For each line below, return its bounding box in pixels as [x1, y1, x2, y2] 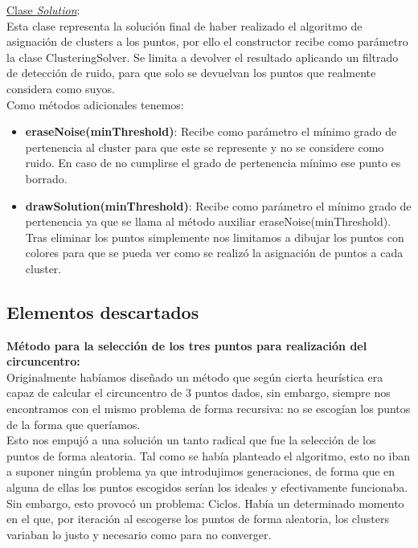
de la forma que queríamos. [6, 415, 141, 432]
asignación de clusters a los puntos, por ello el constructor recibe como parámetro [6, 33, 408, 50]
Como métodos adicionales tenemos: [6, 96, 184, 112]
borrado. [25, 170, 68, 186]
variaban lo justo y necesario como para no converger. [6, 526, 272, 542]
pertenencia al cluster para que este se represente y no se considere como [25, 138, 384, 155]
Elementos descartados [6, 299, 199, 324]
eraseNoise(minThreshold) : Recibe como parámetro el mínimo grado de [25, 123, 397, 140]
